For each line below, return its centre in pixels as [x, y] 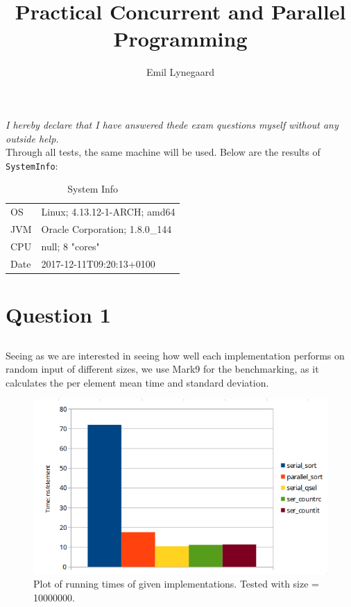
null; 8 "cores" [70, 246]
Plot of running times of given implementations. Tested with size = [176, 584]
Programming [180, 39]
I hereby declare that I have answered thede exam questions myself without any [172, 124]
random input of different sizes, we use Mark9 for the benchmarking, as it [162, 369]
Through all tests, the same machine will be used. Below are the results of [163, 152]
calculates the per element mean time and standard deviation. [137, 382]
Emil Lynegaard [180, 72]
